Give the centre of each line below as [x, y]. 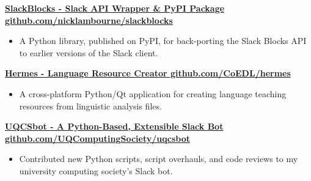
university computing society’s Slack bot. [96, 170]
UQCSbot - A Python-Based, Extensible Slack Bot [114, 126]
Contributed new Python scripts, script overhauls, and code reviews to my [159, 159]
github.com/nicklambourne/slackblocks [89, 20]
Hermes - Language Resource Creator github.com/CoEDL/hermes [148, 73]
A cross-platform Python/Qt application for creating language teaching [153, 93]
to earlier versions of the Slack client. [89, 52]
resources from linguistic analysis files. [90, 105]
